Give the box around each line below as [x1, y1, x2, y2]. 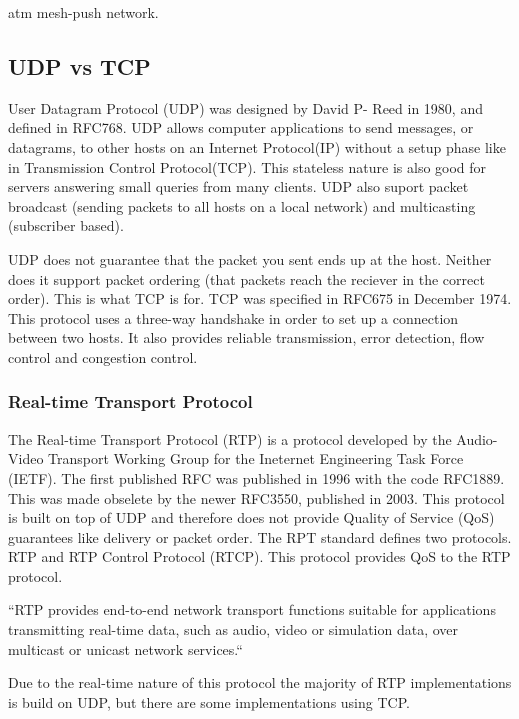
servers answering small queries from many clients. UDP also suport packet [8, 176, 469, 197]
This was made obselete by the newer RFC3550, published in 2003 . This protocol [8, 487, 505, 508]
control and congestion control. [8, 346, 198, 367]
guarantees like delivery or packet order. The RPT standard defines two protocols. [8, 526, 512, 547]
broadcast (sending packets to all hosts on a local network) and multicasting [8, 195, 476, 216]
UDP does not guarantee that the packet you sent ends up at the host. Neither [8, 248, 492, 269]
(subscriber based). [8, 215, 124, 236]
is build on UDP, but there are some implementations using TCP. [8, 691, 410, 712]
